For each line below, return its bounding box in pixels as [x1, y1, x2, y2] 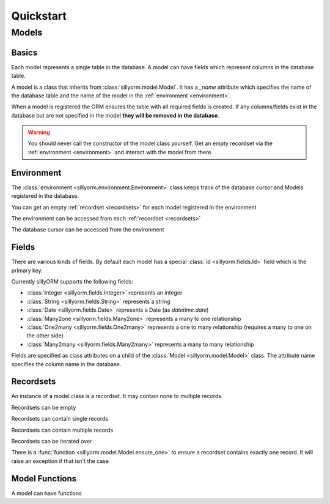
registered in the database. [11, 192, 79, 200]
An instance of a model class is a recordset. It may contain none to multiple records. [11, 393, 223, 400]
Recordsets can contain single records [11, 415, 108, 423]
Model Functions [11, 473, 77, 484]
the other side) [26, 332, 64, 339]
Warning [28, 129, 50, 136]
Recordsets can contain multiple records [11, 426, 114, 434]
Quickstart [11, 9, 67, 23]
